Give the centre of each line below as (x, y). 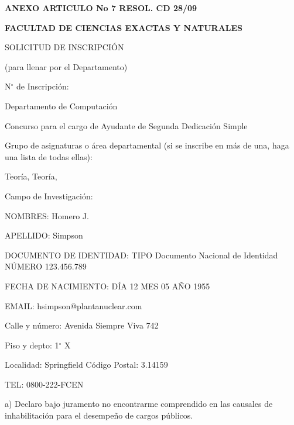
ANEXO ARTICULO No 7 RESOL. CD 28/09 (101, 8)
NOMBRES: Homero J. (47, 215)
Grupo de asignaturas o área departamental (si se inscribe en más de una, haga (147, 145)
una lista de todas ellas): (49, 156)
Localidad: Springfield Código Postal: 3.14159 (86, 364)
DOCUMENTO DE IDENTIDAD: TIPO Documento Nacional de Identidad (141, 255)
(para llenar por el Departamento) (66, 66)
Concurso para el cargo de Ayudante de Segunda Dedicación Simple (126, 125)
